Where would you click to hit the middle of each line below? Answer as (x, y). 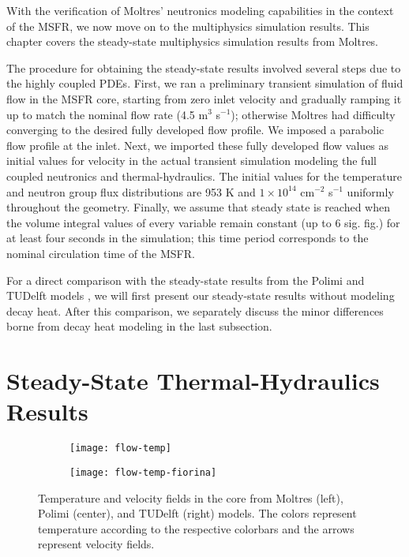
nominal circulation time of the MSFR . (101, 253)
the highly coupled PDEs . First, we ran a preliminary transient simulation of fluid (205, 83)
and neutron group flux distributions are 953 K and (131, 191)
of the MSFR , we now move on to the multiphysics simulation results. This (188, 26)
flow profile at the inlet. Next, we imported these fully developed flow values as (198, 145)
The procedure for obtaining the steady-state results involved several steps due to (204, 67)
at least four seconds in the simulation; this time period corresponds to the (188, 238)
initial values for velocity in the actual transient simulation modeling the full (191, 161)
